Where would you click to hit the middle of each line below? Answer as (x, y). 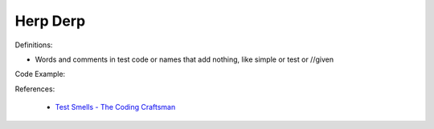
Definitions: (34, 45)
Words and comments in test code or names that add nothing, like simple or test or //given (184, 59)
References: (35, 89)
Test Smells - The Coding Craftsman (115, 107)
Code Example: (40, 74)
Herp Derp (50, 21)
